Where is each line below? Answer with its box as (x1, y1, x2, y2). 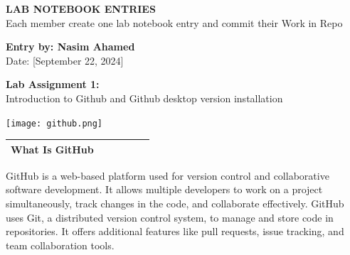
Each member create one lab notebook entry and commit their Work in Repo (6, 15, 343, 30)
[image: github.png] (6, 118, 103, 129)
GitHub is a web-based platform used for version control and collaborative (6, 168, 329, 183)
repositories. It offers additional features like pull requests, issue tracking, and (6, 224, 344, 239)
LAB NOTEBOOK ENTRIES (6, 1, 156, 16)
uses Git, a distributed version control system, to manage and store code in (6, 210, 334, 224)
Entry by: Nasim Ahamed (6, 39, 135, 54)
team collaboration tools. (6, 237, 115, 252)
